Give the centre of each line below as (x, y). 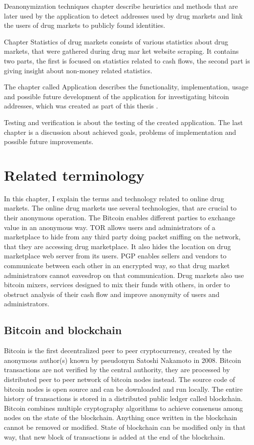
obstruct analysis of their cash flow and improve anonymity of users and (112, 294)
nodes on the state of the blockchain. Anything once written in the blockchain (121, 417)
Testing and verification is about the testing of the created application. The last (124, 122)
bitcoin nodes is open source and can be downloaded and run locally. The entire (123, 389)
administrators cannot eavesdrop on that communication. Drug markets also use (124, 275)
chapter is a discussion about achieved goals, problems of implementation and (120, 132)
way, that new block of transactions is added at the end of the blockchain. (115, 436)
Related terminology (74, 175)
